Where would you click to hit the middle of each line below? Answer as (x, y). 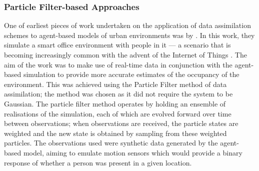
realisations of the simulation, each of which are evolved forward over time (118, 113)
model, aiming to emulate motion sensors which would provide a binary (133, 152)
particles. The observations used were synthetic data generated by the (111, 143)
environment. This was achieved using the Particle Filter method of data (115, 84)
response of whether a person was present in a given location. (98, 162)
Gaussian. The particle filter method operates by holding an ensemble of (115, 103)
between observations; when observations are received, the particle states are (121, 123)
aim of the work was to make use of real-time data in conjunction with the (118, 64)
